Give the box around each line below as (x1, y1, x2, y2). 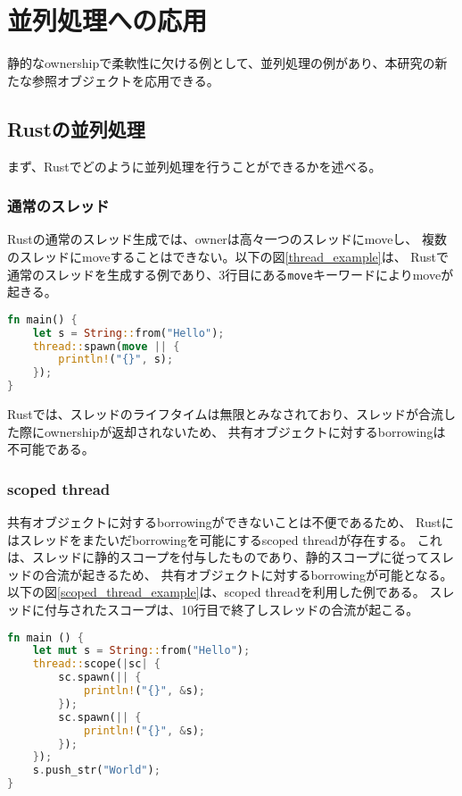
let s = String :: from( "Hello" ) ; (32, 326, 225, 339)
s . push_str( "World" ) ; (32, 764, 161, 777)
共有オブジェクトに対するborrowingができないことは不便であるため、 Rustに (7, 513, 454, 532)
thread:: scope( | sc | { (32, 658, 161, 671)
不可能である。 (7, 440, 95, 458)
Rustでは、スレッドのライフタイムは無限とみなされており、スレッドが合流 (7, 405, 443, 423)
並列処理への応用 (7, 2, 208, 38)
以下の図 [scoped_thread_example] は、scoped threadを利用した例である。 (7, 582, 425, 601)
